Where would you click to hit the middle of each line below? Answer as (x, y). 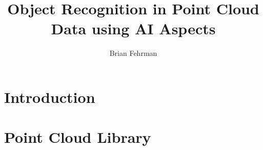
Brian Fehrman (133, 53)
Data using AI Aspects (133, 28)
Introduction (50, 97)
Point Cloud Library (78, 137)
